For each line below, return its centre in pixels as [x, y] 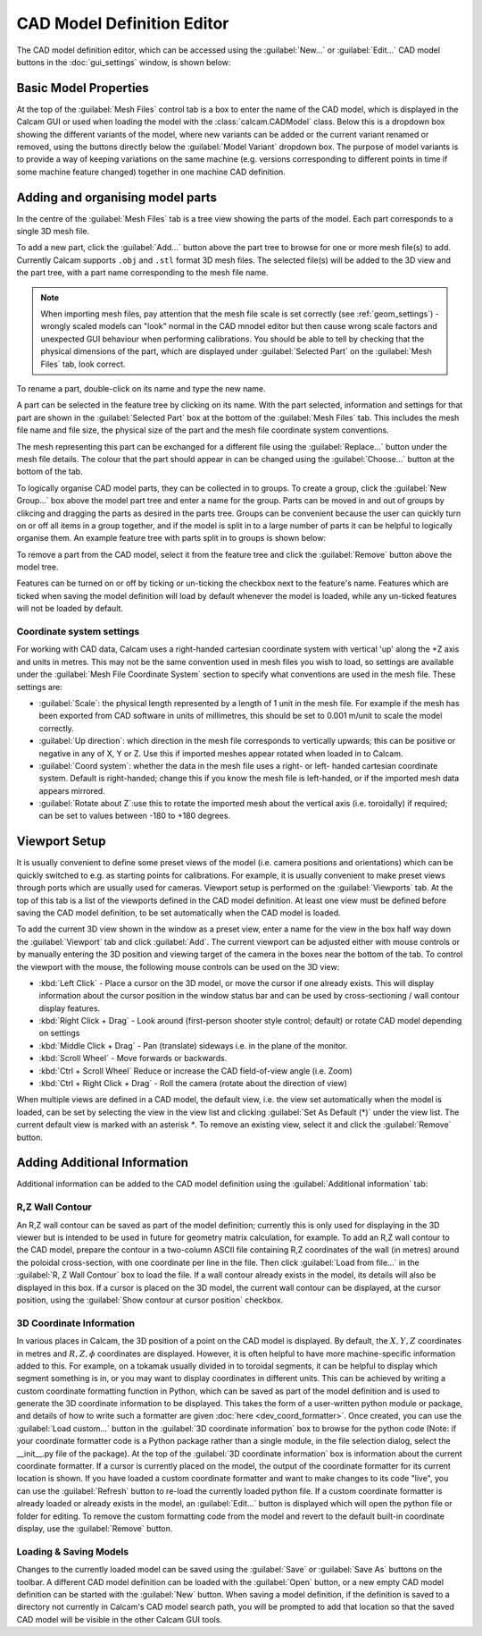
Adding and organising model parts [117, 197]
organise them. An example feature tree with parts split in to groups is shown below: [171, 538]
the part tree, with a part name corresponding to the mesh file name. [142, 273]
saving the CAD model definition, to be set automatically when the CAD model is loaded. [179, 913]
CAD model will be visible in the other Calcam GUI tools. [120, 1619]
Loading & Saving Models [73, 1551]
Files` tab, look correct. [83, 364]
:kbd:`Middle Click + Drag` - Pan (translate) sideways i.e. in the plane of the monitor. [193, 1045]
